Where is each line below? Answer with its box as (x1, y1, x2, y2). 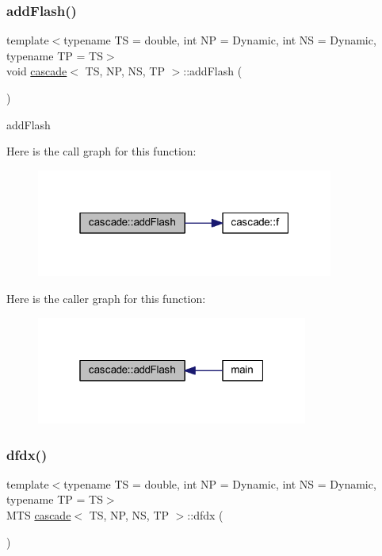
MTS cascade (6, 507, 71, 523)
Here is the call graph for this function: (6, 143, 197, 159)
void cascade (6, 63, 67, 79)
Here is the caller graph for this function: (6, 290, 206, 306)
